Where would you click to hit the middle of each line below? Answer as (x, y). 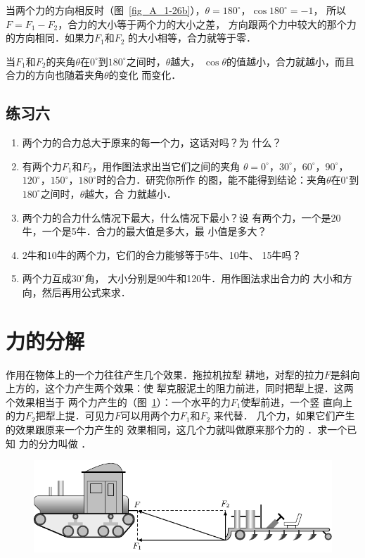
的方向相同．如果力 (50, 38)
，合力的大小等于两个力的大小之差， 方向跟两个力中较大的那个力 (207, 24)
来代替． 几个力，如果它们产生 (284, 416)
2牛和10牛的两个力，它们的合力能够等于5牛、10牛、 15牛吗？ (162, 254)
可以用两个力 (150, 416)
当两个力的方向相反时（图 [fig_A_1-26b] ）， (105, 10)
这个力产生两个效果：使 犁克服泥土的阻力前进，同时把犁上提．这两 (199, 388)
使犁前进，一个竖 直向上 (297, 401)
